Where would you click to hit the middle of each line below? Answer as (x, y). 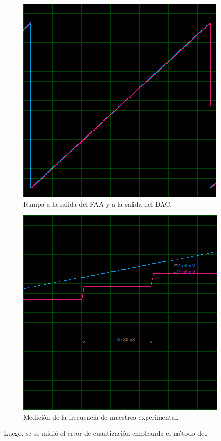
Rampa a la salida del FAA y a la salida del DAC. (98, 204)
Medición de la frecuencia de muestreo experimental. (101, 416)
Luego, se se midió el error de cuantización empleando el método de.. (106, 433)
